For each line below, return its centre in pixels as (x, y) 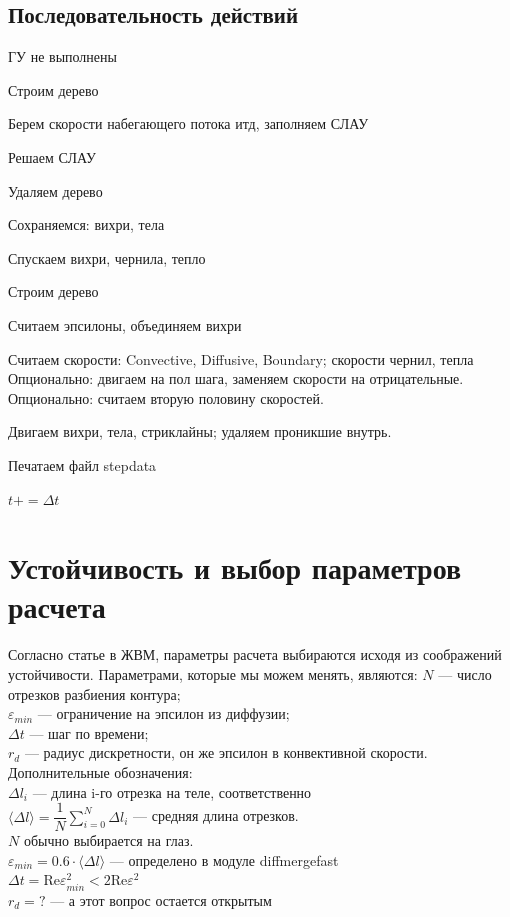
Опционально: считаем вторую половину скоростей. (166, 397)
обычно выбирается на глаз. (108, 840)
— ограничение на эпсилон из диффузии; (163, 713)
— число (465, 674)
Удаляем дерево (55, 190)
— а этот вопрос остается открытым (161, 899)
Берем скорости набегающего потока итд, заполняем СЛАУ (188, 123)
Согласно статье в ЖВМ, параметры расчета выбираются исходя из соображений (255, 654)
